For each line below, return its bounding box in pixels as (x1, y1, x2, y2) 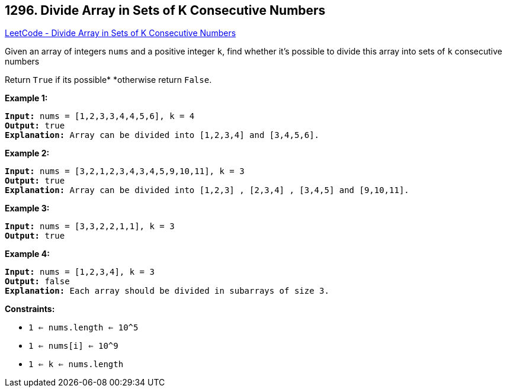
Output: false (5, 277, 70, 287)
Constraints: (5, 304, 55, 314)
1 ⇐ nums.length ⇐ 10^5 (28, 323, 139, 333)
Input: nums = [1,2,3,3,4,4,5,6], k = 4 (5, 111, 195, 121)
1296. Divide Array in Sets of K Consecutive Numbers (5, 3, 326, 18)
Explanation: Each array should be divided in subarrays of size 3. (5, 286, 329, 296)
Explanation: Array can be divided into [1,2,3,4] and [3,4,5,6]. (5, 130, 320, 140)
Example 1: (5, 93, 48, 104)
